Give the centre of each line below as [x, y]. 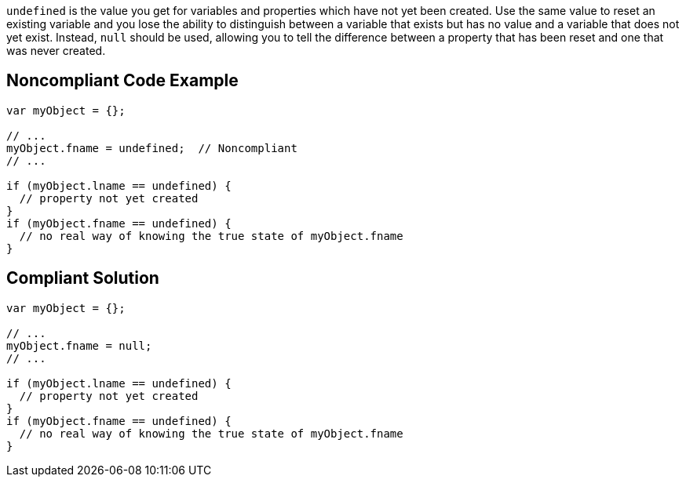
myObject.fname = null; [79, 345]
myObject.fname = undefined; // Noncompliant [152, 148]
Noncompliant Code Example [122, 81]
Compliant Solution [83, 278]
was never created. [56, 51]
